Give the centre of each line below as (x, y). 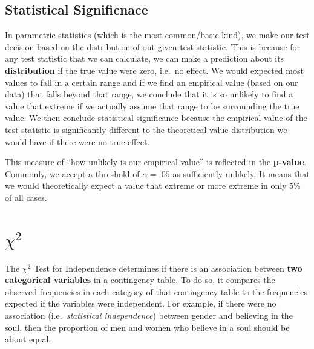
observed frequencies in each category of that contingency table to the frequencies (156, 291)
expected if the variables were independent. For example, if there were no (141, 303)
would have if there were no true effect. (77, 141)
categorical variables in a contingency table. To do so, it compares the (140, 280)
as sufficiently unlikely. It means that (241, 173)
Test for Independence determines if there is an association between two (168, 268)
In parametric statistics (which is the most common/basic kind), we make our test (157, 35)
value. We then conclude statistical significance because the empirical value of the (156, 118)
